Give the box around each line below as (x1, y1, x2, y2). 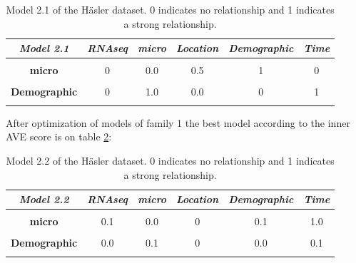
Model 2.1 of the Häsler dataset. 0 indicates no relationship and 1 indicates (6, 2, 335, 16)
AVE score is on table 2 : (6, 129, 112, 144)
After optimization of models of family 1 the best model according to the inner (6, 115, 350, 130)
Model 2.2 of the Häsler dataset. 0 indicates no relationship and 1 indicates (6, 153, 335, 167)
